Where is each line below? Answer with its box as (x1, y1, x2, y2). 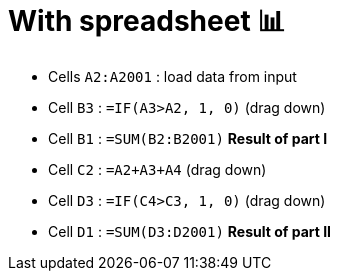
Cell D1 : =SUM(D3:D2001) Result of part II (48, 222, 332, 240)
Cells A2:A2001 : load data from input (48, 67, 297, 85)
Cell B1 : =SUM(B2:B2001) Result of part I (48, 129, 328, 147)
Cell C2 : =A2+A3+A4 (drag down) (48, 160, 267, 178)
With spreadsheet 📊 (8, 4, 286, 38)
